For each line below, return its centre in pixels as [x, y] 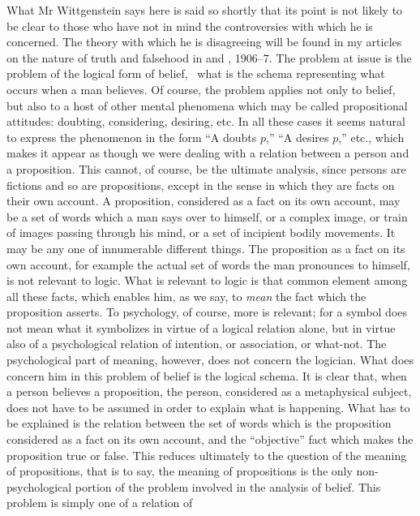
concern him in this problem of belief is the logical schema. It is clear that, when [207, 375]
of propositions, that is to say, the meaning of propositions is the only [180, 471]
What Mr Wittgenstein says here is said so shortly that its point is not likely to [205, 10]
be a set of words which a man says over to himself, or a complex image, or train [207, 216]
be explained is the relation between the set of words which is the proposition [199, 423]
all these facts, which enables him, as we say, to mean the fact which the [186, 296]
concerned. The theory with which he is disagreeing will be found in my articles [204, 42]
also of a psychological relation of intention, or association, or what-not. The [197, 344]
